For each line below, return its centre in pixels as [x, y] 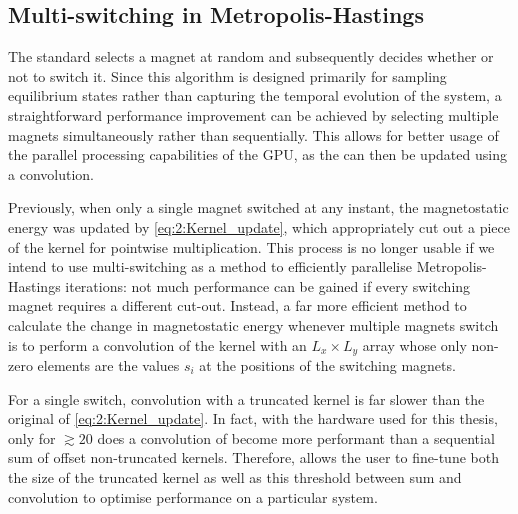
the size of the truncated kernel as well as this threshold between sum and [235, 476]
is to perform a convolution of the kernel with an [157, 344]
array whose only [414, 344]
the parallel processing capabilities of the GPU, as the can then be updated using [257, 154]
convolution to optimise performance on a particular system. [193, 496]
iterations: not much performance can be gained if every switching [268, 285]
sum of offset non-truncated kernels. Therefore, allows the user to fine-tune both [253, 457]
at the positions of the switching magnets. [327, 364]
